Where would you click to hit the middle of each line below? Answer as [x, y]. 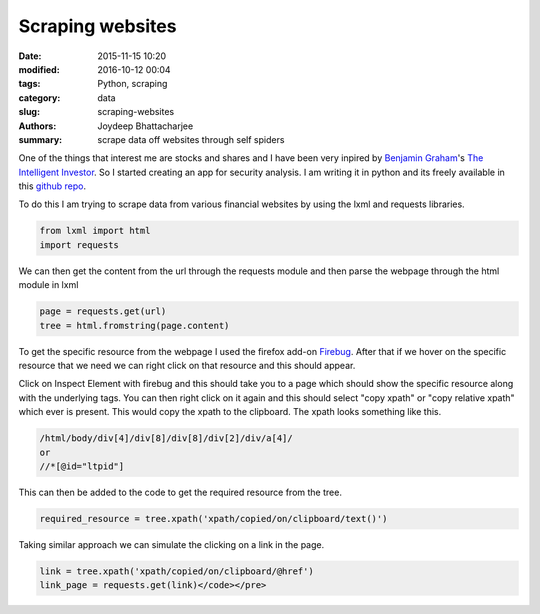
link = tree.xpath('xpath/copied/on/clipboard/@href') [176, 571]
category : [39, 97]
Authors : [37, 126]
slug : [29, 112]
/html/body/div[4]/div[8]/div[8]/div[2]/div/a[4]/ [166, 438]
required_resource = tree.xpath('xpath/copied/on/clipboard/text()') [213, 518]
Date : [30, 56]
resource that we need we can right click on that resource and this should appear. [187, 365]
